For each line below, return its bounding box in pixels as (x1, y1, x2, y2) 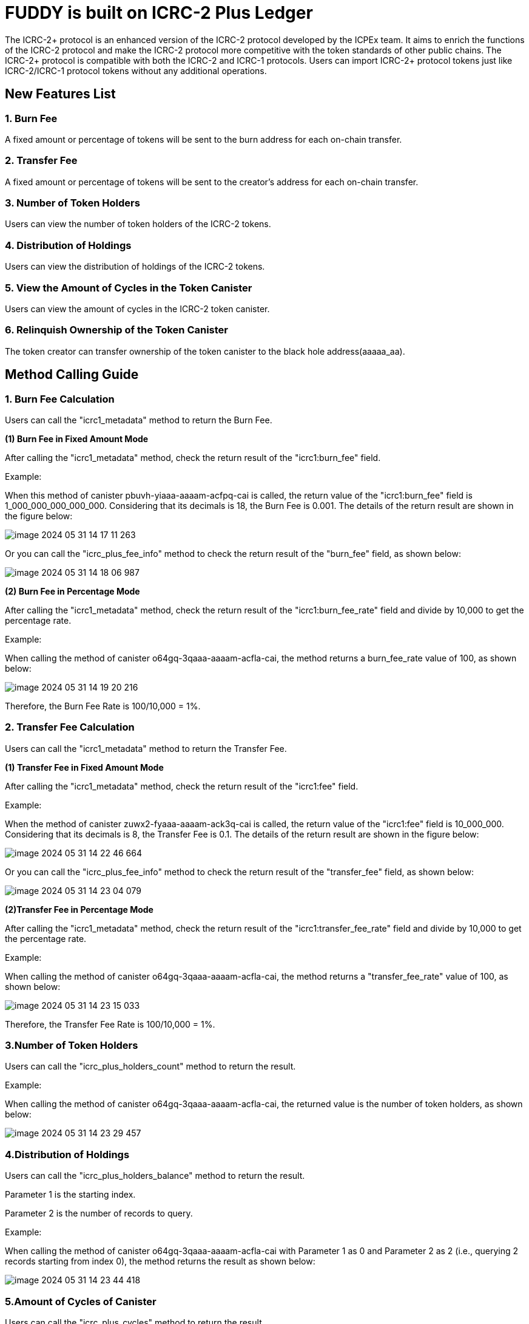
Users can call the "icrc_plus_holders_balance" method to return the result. (5, 1170, 305, 1181)
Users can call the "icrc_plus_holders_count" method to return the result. (5, 1061, 296, 1072)
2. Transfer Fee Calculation (5, 721, 135, 734)
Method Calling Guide (5, 367, 139, 383)
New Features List (5, 86, 116, 102)
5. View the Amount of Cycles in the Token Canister (5, 281, 252, 294)
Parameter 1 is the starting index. (5, 1189, 136, 1200)
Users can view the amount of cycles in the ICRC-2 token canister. (5, 303, 270, 314)
